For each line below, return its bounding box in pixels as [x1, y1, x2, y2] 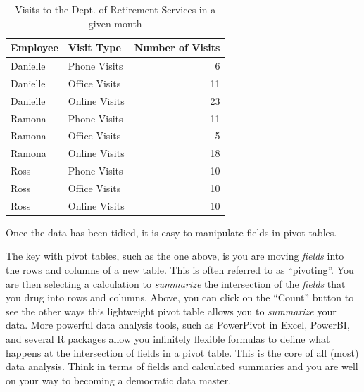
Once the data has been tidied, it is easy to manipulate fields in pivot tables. [6, 225, 337, 239]
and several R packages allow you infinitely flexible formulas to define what [6, 331, 330, 346]
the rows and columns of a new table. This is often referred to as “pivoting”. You [6, 263, 354, 277]
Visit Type [68, 40, 121, 55]
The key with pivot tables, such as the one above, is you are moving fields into [6, 248, 344, 263]
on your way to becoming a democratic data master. [6, 372, 232, 387]
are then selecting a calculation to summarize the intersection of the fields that [6, 276, 346, 291]
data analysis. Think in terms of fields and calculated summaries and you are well [6, 359, 358, 374]
